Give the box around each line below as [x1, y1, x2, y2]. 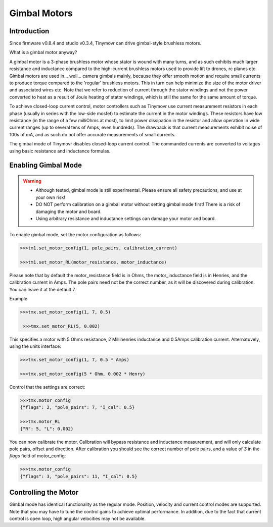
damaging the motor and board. [35, 208, 102, 215]
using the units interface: [9, 343, 62, 349]
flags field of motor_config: [9, 453, 66, 459]
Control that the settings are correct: [9, 384, 85, 390]
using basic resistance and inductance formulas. [9, 148, 111, 154]
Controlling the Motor [9, 488, 79, 497]
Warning [23, 178, 41, 184]
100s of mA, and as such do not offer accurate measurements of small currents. [9, 131, 176, 137]
